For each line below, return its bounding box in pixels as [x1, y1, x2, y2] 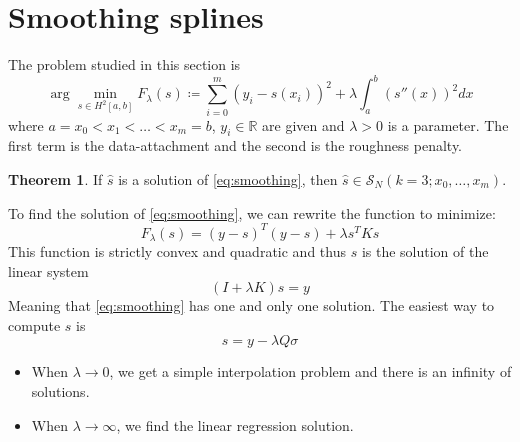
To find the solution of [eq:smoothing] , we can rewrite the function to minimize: [8, 202, 496, 223]
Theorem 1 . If [8, 168, 103, 189]
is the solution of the [361, 241, 489, 262]
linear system [8, 260, 89, 281]
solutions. [31, 381, 90, 402]
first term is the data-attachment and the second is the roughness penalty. [8, 135, 463, 156]
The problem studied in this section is [8, 54, 241, 75]
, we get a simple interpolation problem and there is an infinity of [109, 361, 512, 382]
